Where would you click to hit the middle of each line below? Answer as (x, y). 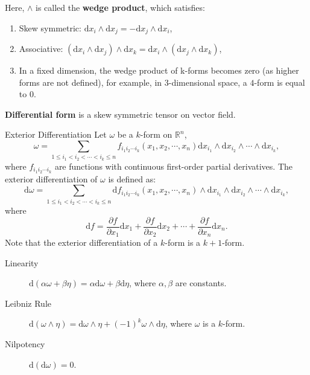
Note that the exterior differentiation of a (81, 242)
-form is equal (280, 82)
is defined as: (132, 178)
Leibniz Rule (28, 303)
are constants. (201, 283)
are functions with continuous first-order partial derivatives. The (174, 166)
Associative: (41, 49)
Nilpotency (25, 344)
